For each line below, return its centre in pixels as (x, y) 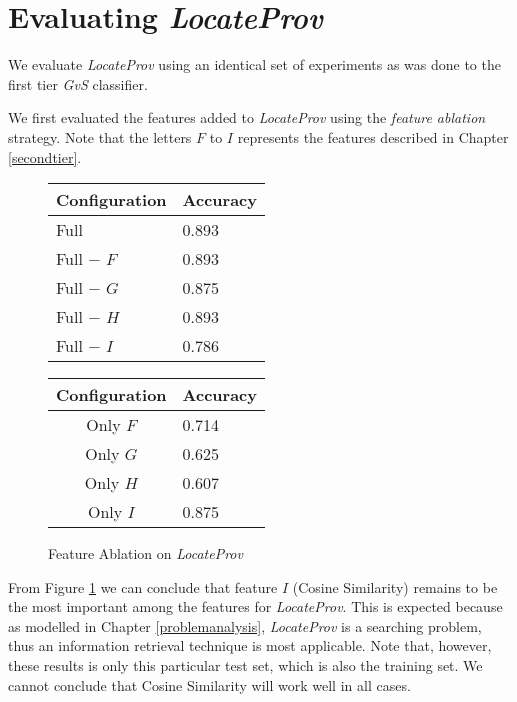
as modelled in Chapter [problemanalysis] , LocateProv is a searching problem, (245, 625)
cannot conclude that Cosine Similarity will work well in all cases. (209, 684)
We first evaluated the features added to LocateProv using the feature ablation (247, 117)
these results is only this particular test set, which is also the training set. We (245, 665)
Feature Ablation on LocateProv (145, 553)
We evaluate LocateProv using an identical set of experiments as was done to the (254, 64)
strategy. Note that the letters (100, 136)
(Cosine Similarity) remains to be (395, 586)
